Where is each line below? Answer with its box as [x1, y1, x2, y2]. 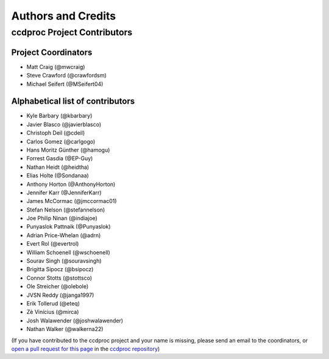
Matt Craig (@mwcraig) [26, 63, 85, 70]
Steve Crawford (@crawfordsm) [26, 72, 107, 79]
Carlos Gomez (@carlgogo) [26, 138, 96, 145]
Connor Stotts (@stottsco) [26, 274, 93, 282]
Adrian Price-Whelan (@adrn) [26, 232, 101, 239]
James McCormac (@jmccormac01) [26, 197, 117, 205]
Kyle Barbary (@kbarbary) [26, 112, 93, 119]
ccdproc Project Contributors [11, 27, 133, 38]
